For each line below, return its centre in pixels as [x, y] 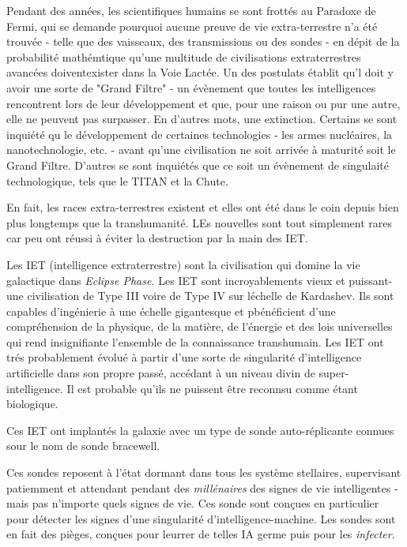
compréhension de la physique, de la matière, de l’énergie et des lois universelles [200, 326]
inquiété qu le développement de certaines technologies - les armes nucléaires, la [200, 134]
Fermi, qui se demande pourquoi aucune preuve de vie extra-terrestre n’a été [192, 26]
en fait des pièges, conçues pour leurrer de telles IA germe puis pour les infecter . [201, 534]
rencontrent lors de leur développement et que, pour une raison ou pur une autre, [203, 103]
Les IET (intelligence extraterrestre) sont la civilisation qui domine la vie [183, 264]
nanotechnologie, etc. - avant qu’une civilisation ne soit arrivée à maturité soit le [201, 150]
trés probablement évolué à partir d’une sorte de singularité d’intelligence [184, 357]
